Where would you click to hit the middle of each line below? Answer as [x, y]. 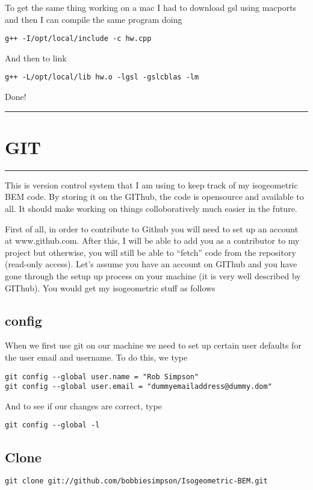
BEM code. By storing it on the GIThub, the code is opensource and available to [154, 197]
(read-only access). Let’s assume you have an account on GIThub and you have [151, 264]
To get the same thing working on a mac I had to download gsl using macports [151, 7]
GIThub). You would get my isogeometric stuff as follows [110, 287]
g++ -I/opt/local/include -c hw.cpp [78, 39]
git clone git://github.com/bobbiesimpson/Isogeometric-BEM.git [136, 481]
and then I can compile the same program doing [94, 19]
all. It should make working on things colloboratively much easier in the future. [151, 208]
